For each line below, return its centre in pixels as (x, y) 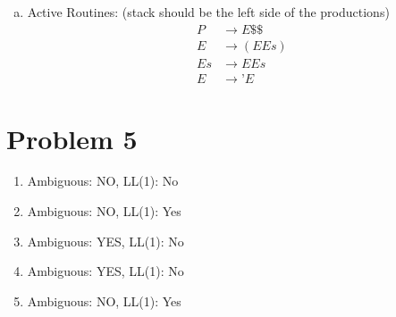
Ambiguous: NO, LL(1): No (103, 181)
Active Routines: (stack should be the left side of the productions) (208, 12)
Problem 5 (72, 138)
